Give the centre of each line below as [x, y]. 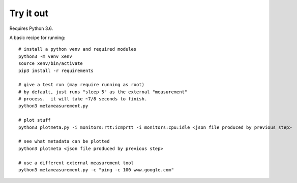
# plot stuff [35, 120]
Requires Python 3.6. [31, 28]
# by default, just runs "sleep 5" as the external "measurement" [103, 92]
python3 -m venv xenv [45, 56]
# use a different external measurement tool [76, 163]
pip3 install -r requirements [56, 70]
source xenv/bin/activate [51, 64]
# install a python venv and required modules [78, 49]
